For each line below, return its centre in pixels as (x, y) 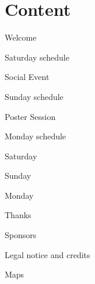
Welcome (21, 37)
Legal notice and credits (47, 254)
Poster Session (30, 116)
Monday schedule (36, 136)
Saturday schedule (37, 57)
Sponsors (21, 235)
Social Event (27, 77)
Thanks (18, 215)
